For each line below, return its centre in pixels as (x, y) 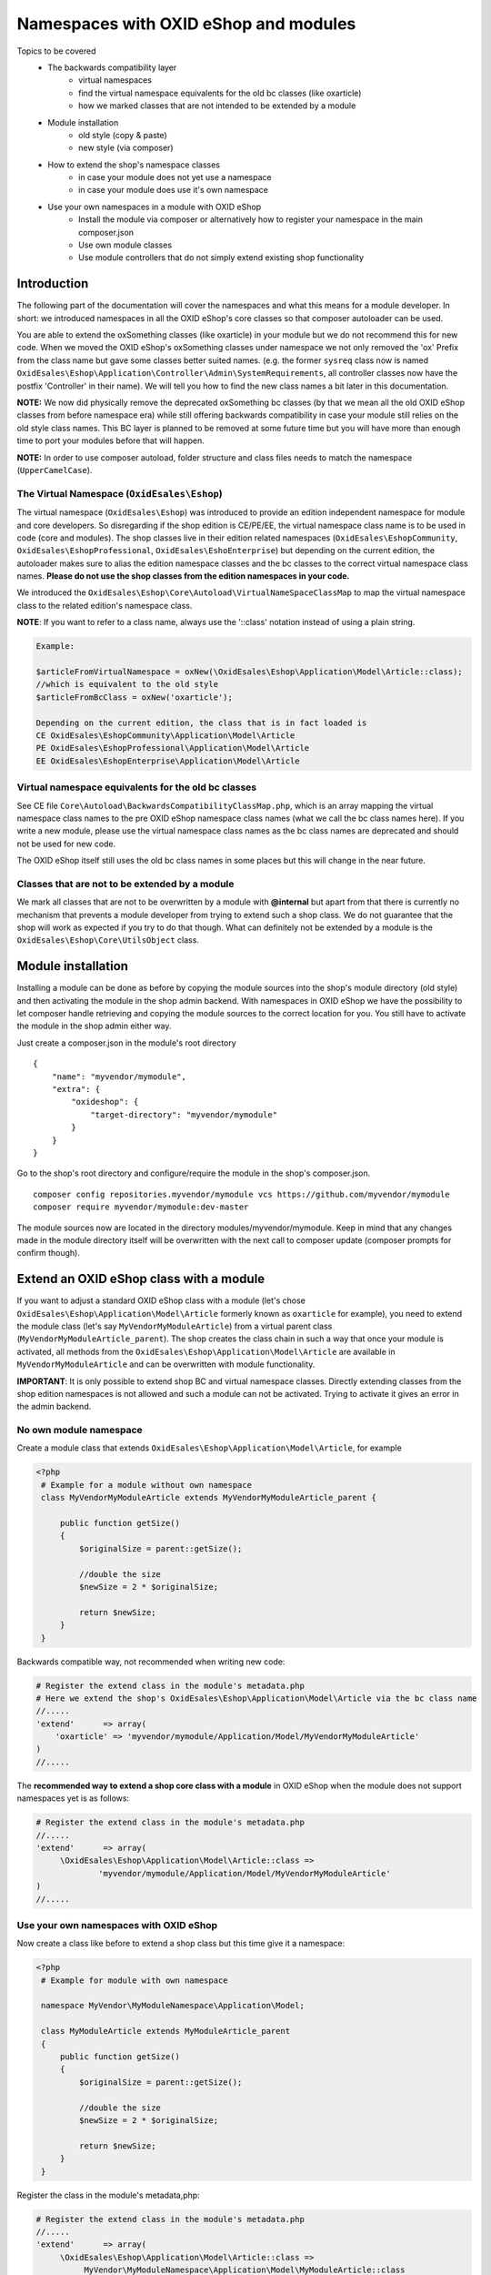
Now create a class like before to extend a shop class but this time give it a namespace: (181, 1944)
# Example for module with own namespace (135, 1980)
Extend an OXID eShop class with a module (141, 1279)
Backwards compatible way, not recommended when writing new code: (151, 1662)
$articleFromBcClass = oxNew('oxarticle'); (135, 697)
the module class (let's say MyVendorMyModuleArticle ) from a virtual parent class (175, 1326)
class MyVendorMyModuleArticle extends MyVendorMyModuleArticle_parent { (209, 1498)
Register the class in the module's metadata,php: (108, 2195)
